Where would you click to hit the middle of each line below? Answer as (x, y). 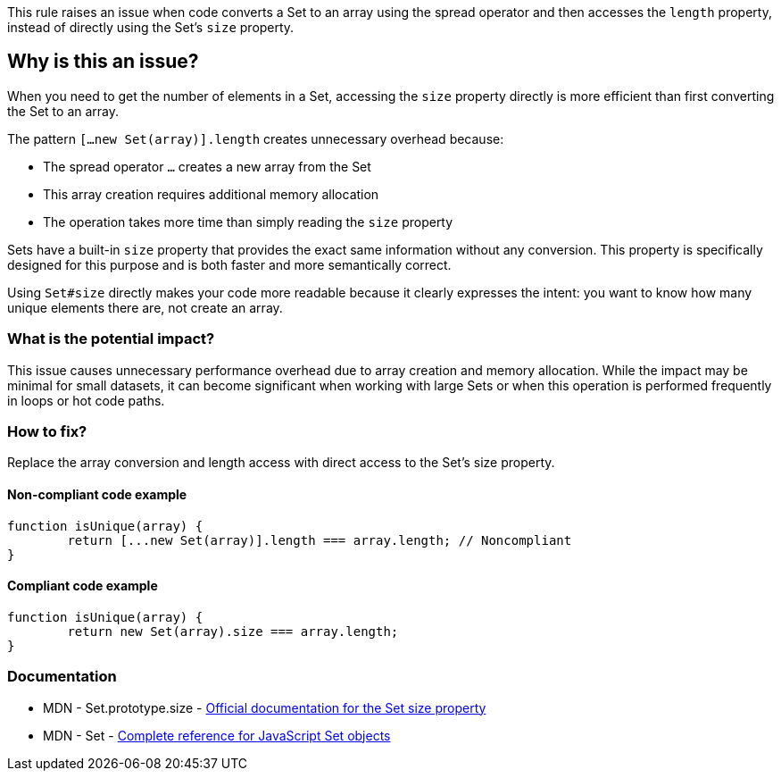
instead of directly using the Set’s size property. (151, 27)
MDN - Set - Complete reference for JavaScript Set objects (217, 735)
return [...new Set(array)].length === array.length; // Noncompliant (320, 540)
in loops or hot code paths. (86, 400)
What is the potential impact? (111, 339)
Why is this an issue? (103, 62)
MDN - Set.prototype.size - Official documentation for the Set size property (265, 707)
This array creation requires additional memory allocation (211, 194)
